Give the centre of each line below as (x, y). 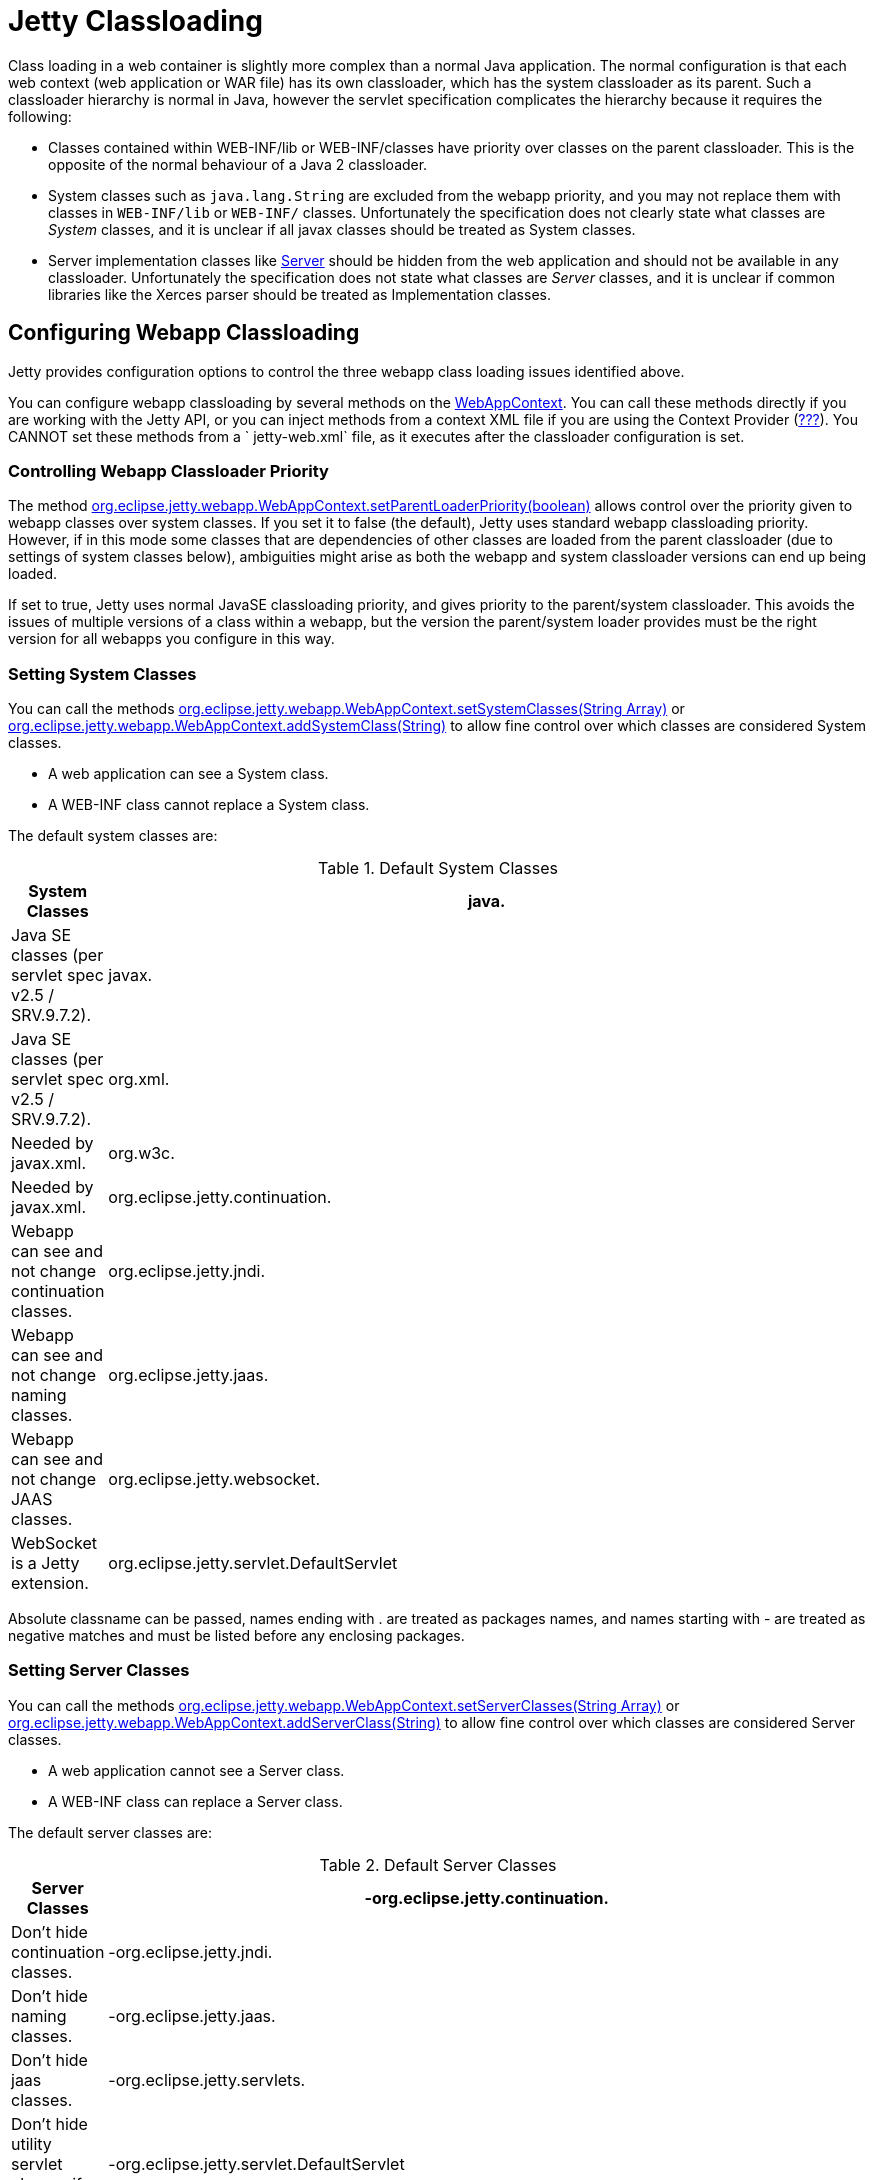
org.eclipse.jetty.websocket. (214, 1479)
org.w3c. (141, 1153)
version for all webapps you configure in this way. (171, 639)
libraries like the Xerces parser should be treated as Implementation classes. (299, 294)
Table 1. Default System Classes (438, 868)
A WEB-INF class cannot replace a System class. (209, 805)
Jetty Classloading (135, 21)
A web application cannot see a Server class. (196, 1770)
